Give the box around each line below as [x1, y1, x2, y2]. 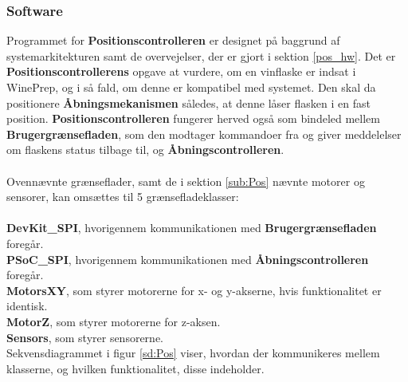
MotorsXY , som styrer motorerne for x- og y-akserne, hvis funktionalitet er [6, 282, 382, 298]
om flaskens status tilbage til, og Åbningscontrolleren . [6, 141, 284, 158]
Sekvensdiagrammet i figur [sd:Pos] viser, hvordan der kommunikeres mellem [6, 345, 380, 361]
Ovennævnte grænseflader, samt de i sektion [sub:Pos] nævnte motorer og [6, 172, 365, 189]
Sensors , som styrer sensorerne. [6, 329, 163, 345]
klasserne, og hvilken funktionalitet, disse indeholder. [6, 360, 265, 376]
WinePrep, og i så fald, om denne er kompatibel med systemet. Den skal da [6, 79, 376, 95]
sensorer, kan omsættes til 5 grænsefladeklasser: [6, 188, 239, 205]
